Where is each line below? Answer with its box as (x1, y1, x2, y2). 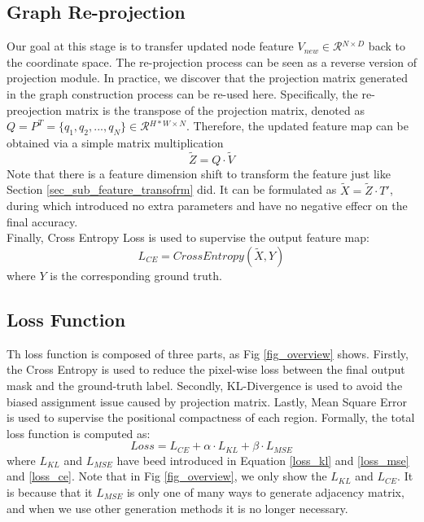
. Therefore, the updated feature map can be (186, 117, 409, 134)
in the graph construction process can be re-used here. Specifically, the (7, 85, 358, 102)
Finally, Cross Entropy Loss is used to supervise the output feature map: (7, 229, 369, 246)
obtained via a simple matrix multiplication (7, 134, 224, 151)
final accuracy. (7, 213, 78, 230)
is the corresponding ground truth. (50, 266, 222, 283)
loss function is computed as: (7, 424, 151, 441)
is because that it (7, 483, 93, 500)
